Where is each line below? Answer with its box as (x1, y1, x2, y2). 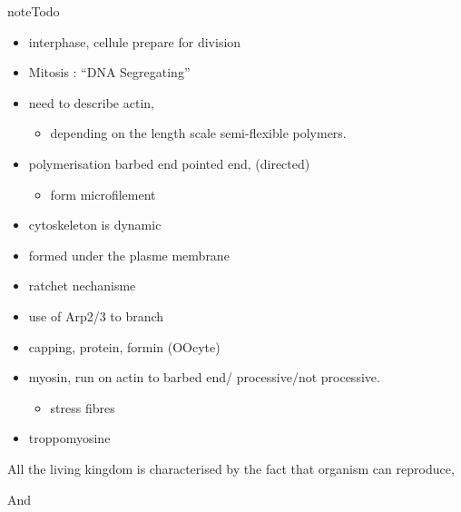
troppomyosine (28, 428, 111, 448)
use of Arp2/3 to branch (28, 306, 164, 325)
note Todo (7, 2, 60, 20)
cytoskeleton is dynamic (28, 215, 162, 234)
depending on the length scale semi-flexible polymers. (50, 123, 347, 143)
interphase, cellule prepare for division (28, 32, 241, 51)
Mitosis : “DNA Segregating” (28, 63, 191, 82)
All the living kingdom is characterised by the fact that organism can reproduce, (7, 458, 455, 478)
